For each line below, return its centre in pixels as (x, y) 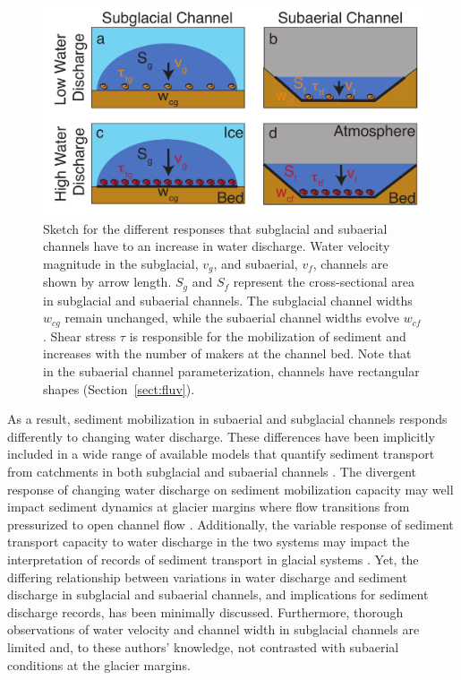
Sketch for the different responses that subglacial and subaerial (215, 228)
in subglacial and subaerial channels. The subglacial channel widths (228, 300)
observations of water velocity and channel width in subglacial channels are (213, 629)
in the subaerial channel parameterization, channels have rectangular (231, 371)
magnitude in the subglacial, (121, 263)
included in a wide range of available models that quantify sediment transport (221, 454)
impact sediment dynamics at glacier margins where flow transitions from (209, 507)
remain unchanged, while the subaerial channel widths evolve (232, 318)
